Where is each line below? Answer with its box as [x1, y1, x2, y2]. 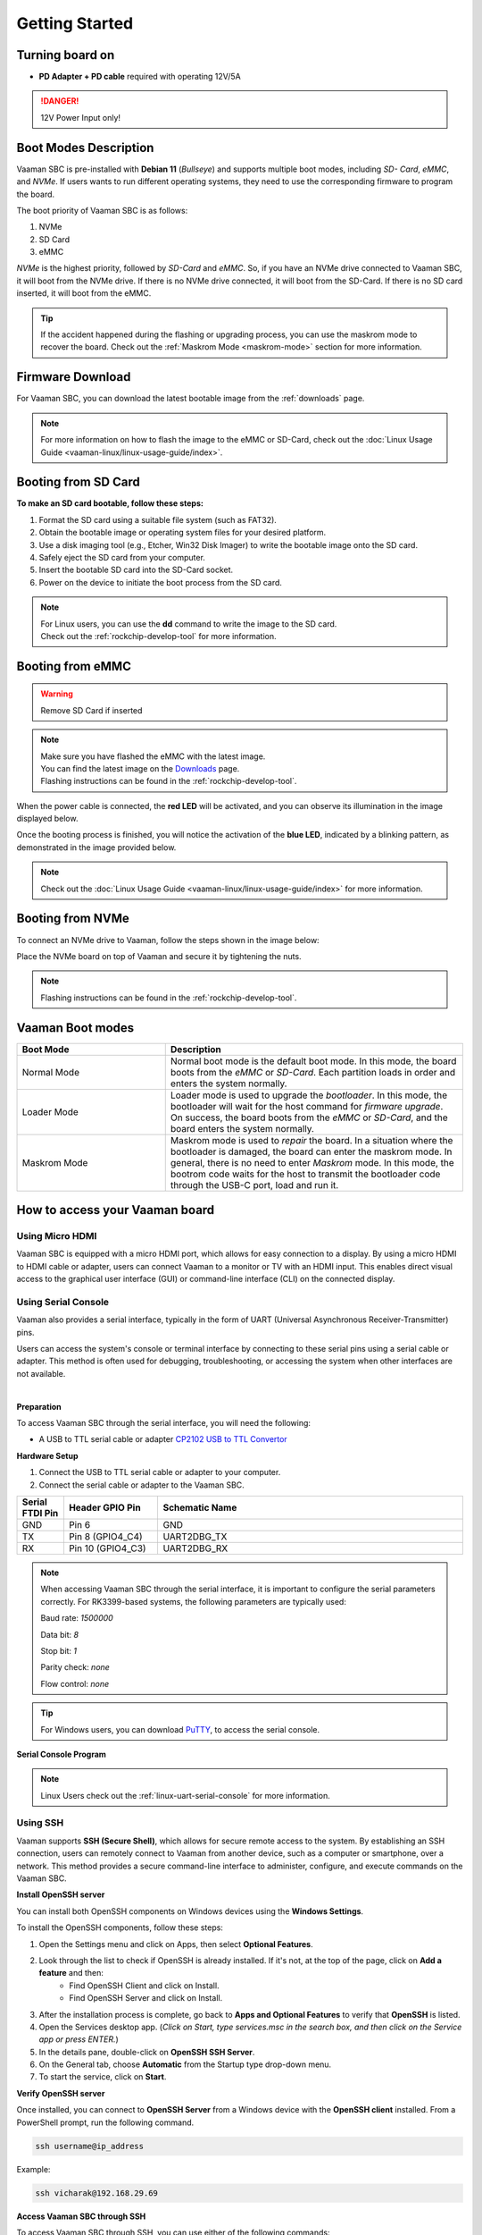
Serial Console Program [16, 1749, 107, 1759]
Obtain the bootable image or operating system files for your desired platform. [38, 527, 327, 538]
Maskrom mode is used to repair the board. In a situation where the [170, 1134, 453, 1146]
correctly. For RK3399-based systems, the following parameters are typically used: [40, 1596, 347, 1607]
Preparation [16, 1401, 62, 1412]
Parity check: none [40, 1662, 111, 1673]
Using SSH [16, 1817, 64, 1829]
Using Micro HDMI [16, 1230, 97, 1243]
